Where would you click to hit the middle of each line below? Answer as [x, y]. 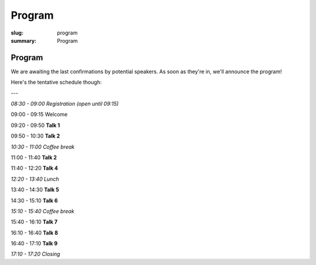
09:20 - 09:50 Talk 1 [35, 125]
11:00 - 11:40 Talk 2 [34, 157]
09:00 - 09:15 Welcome [39, 115]
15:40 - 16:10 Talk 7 [34, 222]
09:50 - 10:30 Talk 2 [35, 136]
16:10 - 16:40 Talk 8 [35, 233]
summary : [24, 40]
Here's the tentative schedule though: [56, 82]
